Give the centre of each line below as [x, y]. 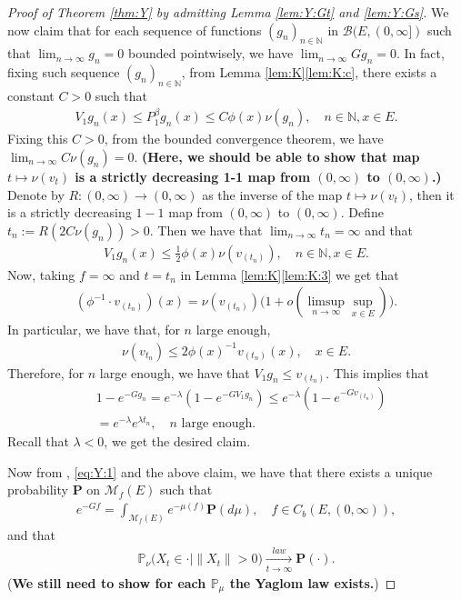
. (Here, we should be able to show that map [277, 157]
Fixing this [38, 139]
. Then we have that [206, 230]
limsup [326, 302]
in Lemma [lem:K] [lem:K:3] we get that [290, 274]
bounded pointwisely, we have [211, 53]
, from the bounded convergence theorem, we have [244, 139]
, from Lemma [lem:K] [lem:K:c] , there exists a [309, 72]
